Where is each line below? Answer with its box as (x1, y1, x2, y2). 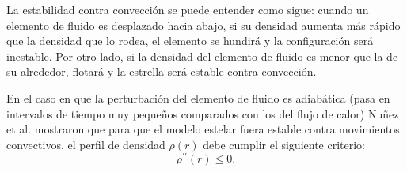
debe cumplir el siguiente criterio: (203, 136, 365, 152)
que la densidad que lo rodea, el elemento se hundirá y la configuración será (6, 32, 374, 49)
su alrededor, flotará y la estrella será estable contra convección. (6, 63, 317, 80)
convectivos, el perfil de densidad (6, 136, 165, 152)
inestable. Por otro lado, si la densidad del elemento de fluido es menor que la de (6, 47, 398, 64)
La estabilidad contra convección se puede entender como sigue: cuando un (6, 2, 369, 17)
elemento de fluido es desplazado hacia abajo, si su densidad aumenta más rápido (6, 17, 401, 33)
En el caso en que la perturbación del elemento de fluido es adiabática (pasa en (6, 89, 390, 106)
